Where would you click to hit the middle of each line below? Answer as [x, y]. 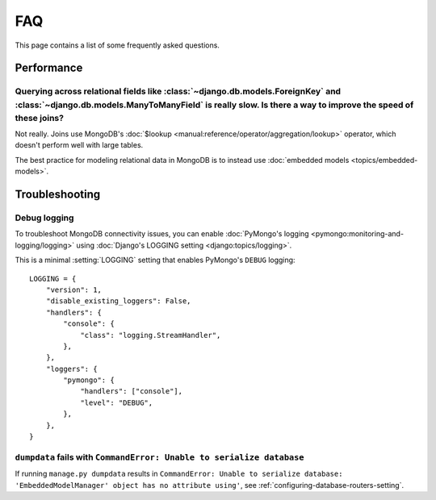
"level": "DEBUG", [117, 402]
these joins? [40, 118]
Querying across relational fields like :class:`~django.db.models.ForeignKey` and [178, 91]
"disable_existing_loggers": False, [118, 301]
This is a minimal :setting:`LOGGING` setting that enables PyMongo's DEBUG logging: [155, 260]
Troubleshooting [58, 195]
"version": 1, [74, 290]
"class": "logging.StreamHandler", [151, 335]
